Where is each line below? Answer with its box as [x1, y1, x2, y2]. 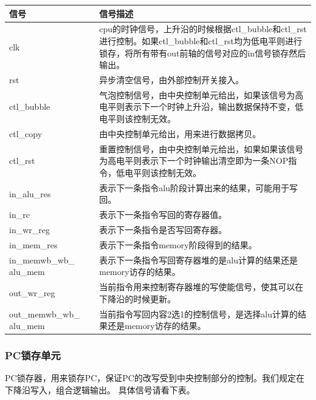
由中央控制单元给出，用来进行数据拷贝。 [99, 127, 261, 140]
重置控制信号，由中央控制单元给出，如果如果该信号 [99, 142, 304, 155]
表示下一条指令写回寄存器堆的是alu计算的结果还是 [99, 253, 298, 266]
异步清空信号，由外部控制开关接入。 [99, 73, 244, 86]
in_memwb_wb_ [9, 253, 75, 266]
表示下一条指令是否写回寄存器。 [99, 223, 227, 236]
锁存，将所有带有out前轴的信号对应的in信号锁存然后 [99, 46, 306, 59]
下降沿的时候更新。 [99, 292, 176, 305]
